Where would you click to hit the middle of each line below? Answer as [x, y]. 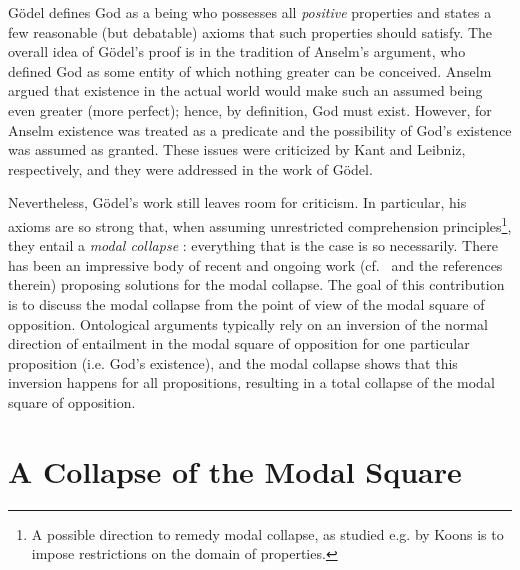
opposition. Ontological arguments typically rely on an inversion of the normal [248, 323]
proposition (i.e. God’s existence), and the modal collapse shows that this [233, 362]
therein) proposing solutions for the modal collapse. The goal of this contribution [256, 284]
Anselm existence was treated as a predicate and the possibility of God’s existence [260, 129]
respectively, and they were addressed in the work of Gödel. [190, 168]
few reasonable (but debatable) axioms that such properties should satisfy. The [250, 31]
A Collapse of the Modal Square [235, 470]
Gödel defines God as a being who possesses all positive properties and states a [250, 12]
